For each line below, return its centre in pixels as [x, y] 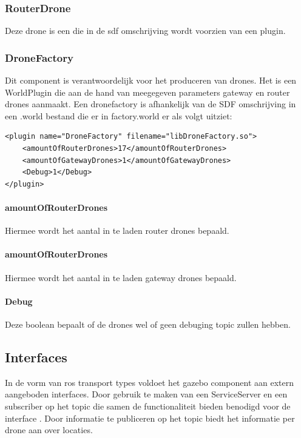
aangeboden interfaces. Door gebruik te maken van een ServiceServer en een [146, 394]
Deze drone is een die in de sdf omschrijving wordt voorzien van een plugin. [145, 31]
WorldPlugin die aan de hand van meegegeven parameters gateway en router [147, 92]
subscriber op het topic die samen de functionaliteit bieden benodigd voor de [148, 406]
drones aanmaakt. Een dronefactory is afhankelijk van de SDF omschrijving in [150, 104]
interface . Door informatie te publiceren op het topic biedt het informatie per [150, 418]
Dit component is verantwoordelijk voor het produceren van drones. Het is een [151, 80]
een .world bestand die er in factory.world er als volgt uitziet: [119, 115]
